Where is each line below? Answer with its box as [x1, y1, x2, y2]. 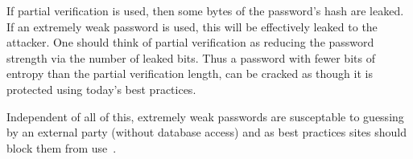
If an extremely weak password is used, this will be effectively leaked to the [6, 18, 378, 35]
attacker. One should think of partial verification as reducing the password [6, 34, 374, 51]
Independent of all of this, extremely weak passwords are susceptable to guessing [6, 108, 404, 124]
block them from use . [6, 139, 117, 156]
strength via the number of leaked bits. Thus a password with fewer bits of [6, 49, 375, 66]
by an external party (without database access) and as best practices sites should [6, 124, 407, 141]
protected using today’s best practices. [6, 80, 196, 97]
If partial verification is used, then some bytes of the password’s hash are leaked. [6, 2, 404, 18]
